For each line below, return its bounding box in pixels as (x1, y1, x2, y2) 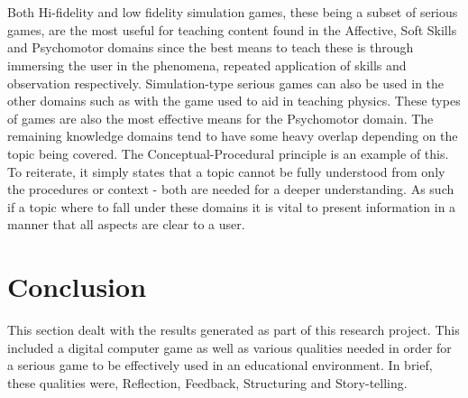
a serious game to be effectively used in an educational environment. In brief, (7, 356, 433, 375)
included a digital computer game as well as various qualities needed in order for (7, 338, 452, 356)
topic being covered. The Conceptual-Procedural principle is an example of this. (7, 143, 449, 162)
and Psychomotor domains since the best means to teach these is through (7, 38, 414, 57)
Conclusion (7, 268, 147, 305)
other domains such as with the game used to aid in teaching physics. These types (7, 91, 461, 110)
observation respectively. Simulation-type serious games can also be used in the (7, 73, 445, 92)
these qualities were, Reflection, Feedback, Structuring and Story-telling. (7, 373, 408, 392)
